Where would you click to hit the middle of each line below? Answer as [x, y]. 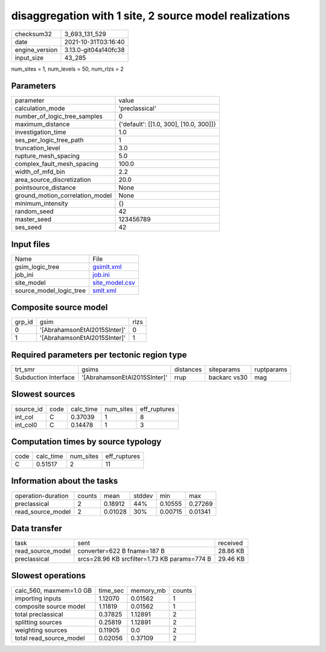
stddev [143, 496]
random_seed [34, 211]
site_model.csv [114, 283]
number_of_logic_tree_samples [59, 117]
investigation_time [40, 132]
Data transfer [37, 528]
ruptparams [271, 369]
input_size [29, 57]
